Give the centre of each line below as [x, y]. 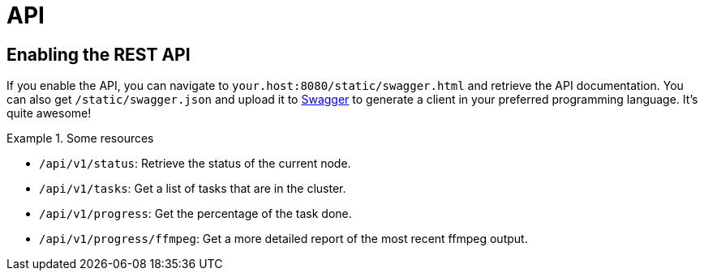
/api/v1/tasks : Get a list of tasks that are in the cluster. [193, 189]
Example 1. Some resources [80, 138]
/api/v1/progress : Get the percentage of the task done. [195, 214]
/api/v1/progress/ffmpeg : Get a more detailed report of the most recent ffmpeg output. [283, 239]
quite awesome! [49, 113]
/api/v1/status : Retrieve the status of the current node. [195, 164]
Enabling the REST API [99, 54]
